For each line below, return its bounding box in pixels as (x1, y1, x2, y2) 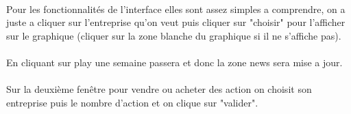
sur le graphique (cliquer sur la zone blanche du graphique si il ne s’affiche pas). (6, 28, 341, 42)
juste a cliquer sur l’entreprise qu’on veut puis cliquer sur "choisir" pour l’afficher (6, 15, 346, 29)
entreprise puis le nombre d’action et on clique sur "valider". (6, 95, 258, 109)
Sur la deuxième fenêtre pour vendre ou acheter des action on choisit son (6, 82, 312, 96)
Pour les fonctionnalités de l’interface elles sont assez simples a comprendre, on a (6, 1, 346, 16)
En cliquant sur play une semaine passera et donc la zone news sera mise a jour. (6, 55, 343, 69)
